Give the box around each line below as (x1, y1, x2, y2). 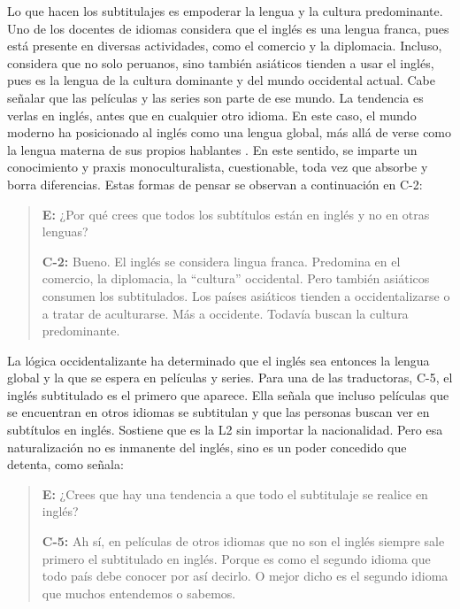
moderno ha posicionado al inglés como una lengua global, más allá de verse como (7, 123, 452, 142)
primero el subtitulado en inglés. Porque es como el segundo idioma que (42, 549, 431, 567)
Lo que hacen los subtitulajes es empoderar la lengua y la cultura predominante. (7, 2, 443, 19)
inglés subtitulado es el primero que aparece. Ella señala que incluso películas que (7, 385, 449, 404)
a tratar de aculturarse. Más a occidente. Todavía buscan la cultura (42, 304, 409, 322)
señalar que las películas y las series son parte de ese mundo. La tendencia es (7, 88, 424, 106)
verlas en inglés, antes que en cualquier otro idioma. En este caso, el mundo (7, 105, 417, 124)
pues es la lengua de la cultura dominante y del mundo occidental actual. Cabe (7, 71, 435, 89)
